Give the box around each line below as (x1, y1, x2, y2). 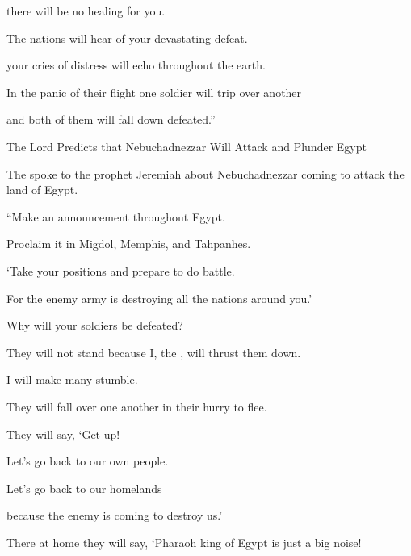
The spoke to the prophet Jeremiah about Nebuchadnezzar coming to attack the (6, 165, 405, 182)
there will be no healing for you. (6, 2, 166, 19)
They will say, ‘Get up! (6, 425, 120, 442)
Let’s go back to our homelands (6, 479, 162, 496)
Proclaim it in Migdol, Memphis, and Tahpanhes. (6, 235, 251, 252)
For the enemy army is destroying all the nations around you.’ (6, 289, 312, 306)
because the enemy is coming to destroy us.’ (6, 507, 223, 524)
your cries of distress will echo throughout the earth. (6, 57, 266, 74)
